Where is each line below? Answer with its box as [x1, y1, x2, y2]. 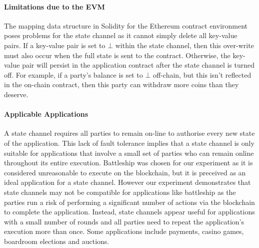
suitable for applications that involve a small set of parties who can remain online [4, 147, 254, 158]
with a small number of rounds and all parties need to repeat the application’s [4, 216, 244, 226]
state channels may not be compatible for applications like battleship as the [4, 186, 236, 197]
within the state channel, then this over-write [115, 40, 254, 50]
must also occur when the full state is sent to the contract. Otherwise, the [4, 50, 230, 60]
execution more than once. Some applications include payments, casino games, [4, 226, 244, 236]
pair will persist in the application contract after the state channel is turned [22, 60, 255, 70]
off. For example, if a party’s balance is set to [4, 69, 143, 80]
